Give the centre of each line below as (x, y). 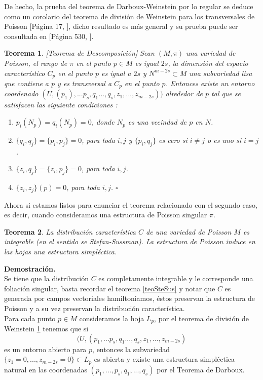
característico (25, 73)
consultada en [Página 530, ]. (49, 36)
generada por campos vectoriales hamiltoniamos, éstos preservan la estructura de (130, 298)
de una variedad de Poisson (189, 231)
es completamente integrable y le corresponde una (176, 278)
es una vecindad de (157, 122)
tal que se (226, 93)
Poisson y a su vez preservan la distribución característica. (95, 308)
